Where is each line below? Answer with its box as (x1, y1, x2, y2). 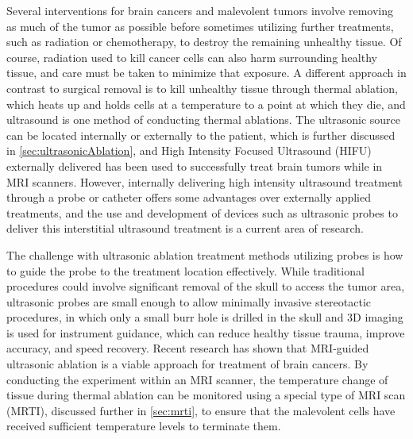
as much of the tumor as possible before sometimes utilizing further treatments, (6, 17, 394, 34)
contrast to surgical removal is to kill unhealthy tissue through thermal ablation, (6, 79, 398, 96)
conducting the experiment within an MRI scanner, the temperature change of (6, 371, 388, 387)
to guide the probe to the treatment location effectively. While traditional (6, 262, 365, 279)
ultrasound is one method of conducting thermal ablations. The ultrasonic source (6, 111, 401, 128)
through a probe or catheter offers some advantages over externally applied (6, 189, 371, 206)
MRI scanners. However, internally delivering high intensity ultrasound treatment (6, 173, 403, 190)
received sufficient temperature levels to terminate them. (6, 418, 281, 434)
